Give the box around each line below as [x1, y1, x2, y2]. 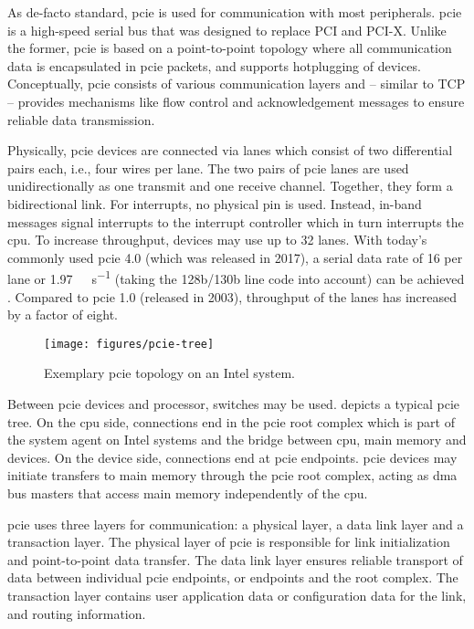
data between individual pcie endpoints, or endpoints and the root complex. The [7, 568, 458, 587]
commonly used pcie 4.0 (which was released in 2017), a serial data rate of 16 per [7, 247, 463, 267]
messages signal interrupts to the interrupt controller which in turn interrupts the [7, 212, 464, 231]
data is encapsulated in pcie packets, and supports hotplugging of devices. [7, 56, 421, 75]
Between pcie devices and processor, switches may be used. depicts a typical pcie [7, 394, 460, 413]
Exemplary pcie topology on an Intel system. [44, 363, 295, 383]
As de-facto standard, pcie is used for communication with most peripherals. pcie [7, 3, 462, 21]
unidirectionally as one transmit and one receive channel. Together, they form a [7, 176, 453, 195]
